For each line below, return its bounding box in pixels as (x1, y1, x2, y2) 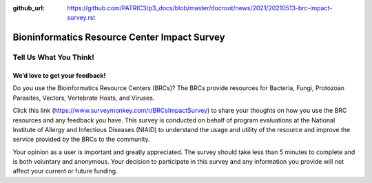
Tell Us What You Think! (12, 52, 94, 62)
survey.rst (67, 14, 96, 22)
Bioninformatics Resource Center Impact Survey (12, 32, 225, 43)
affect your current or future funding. (12, 167, 118, 175)
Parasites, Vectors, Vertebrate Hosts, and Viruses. (12, 94, 155, 102)
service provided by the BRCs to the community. (12, 135, 151, 144)
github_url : (12, 4, 45, 12)
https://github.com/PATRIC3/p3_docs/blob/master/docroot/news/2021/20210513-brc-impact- (67, 4, 333, 12)
